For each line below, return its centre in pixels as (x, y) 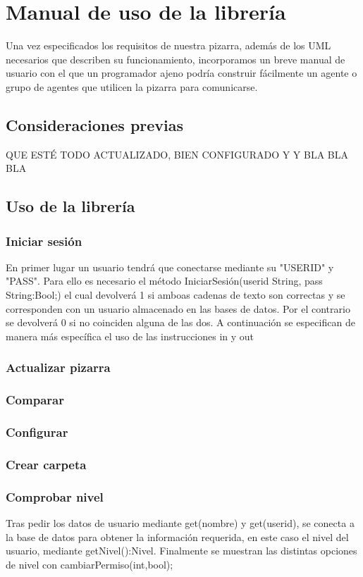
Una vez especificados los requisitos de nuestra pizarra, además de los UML (168, 45)
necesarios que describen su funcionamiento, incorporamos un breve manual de (176, 59)
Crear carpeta (46, 464)
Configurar (37, 432)
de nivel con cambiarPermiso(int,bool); (90, 564)
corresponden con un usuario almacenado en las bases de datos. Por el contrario (178, 308)
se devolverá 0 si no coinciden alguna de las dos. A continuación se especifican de (180, 322)
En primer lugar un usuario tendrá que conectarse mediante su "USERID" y (170, 267)
